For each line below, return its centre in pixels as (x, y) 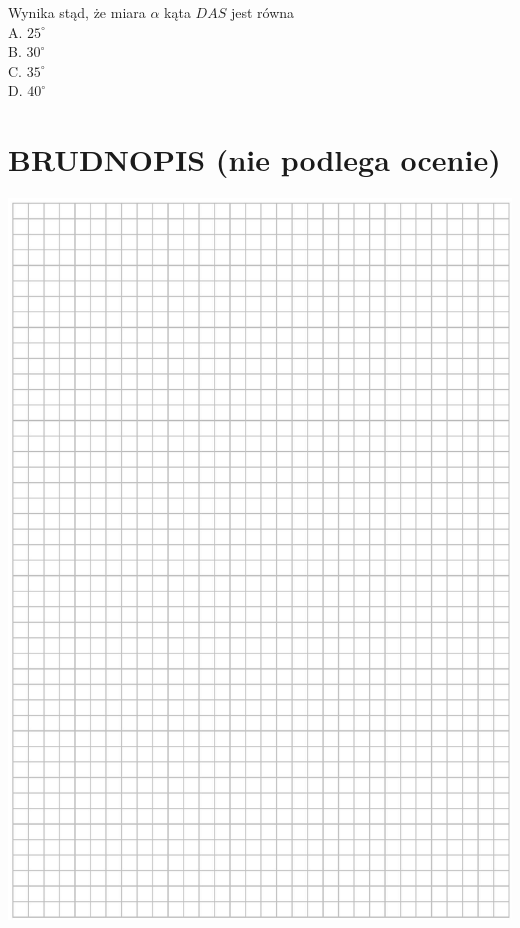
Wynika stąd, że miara (77, 12)
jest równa (262, 12)
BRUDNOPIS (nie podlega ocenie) (254, 159)
